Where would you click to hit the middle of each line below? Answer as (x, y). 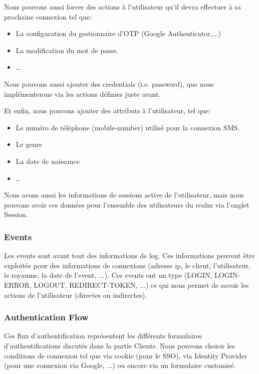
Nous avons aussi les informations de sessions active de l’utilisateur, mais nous (124, 195)
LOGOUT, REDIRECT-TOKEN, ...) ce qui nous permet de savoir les (141, 285)
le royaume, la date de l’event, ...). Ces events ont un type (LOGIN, (108, 275)
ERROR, (18, 285)
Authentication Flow (46, 317)
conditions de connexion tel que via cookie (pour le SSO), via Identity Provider (126, 355)
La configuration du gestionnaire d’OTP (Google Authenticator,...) (118, 33)
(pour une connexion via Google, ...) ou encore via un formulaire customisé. (120, 365)
